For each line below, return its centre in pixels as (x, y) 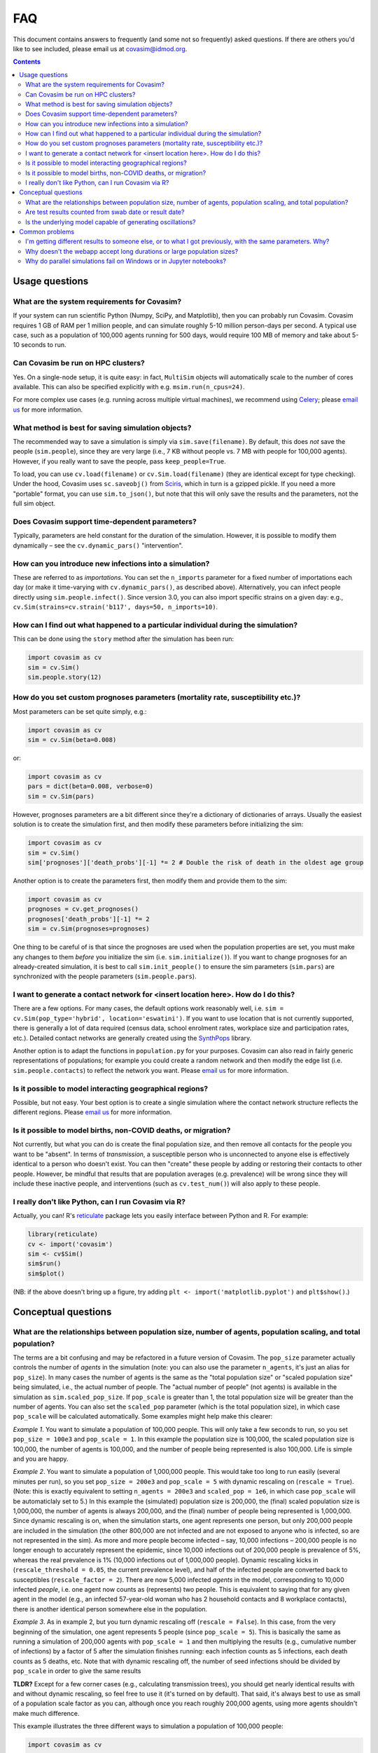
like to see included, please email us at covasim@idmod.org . (100, 48)
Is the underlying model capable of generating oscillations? (111, 222)
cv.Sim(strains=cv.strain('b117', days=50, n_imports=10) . (115, 607)
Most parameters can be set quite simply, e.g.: (80, 711)
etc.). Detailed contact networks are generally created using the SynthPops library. (132, 1038)
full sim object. (34, 503)
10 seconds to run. (40, 345)
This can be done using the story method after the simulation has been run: (124, 639)
